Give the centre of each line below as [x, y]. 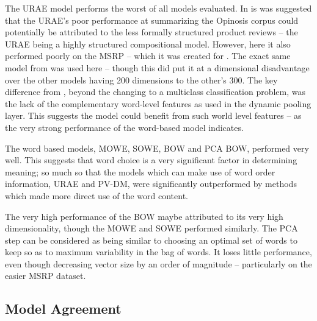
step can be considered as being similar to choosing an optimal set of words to [151, 240]
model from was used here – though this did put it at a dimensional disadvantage [157, 67]
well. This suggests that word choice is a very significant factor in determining [151, 160]
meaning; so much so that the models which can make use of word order [140, 171]
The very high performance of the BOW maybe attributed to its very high [144, 216]
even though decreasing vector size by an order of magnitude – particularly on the [158, 263]
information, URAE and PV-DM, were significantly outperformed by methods [151, 184]
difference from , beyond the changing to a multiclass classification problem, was [155, 92]
